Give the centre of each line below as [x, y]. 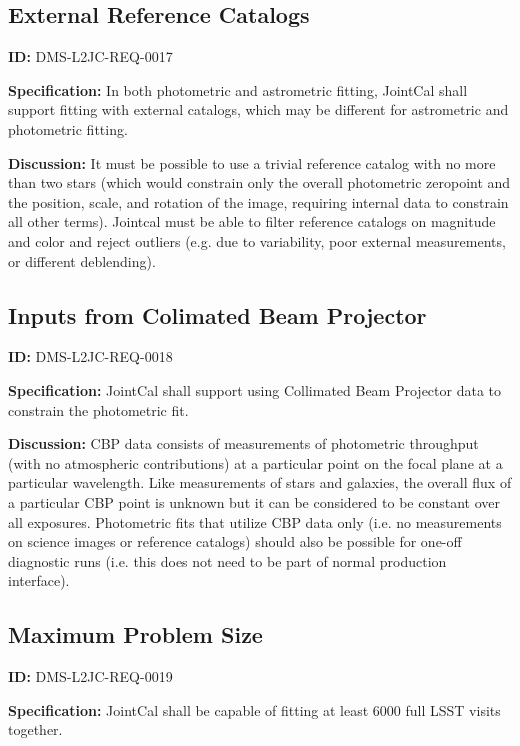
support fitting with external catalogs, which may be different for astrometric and [258, 109]
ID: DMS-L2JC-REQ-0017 [90, 56]
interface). [39, 580]
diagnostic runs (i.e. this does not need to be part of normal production [227, 560]
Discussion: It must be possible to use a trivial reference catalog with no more [252, 162]
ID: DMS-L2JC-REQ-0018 [90, 356]
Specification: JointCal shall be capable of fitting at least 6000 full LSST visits [254, 709]
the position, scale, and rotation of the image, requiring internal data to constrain [258, 201]
